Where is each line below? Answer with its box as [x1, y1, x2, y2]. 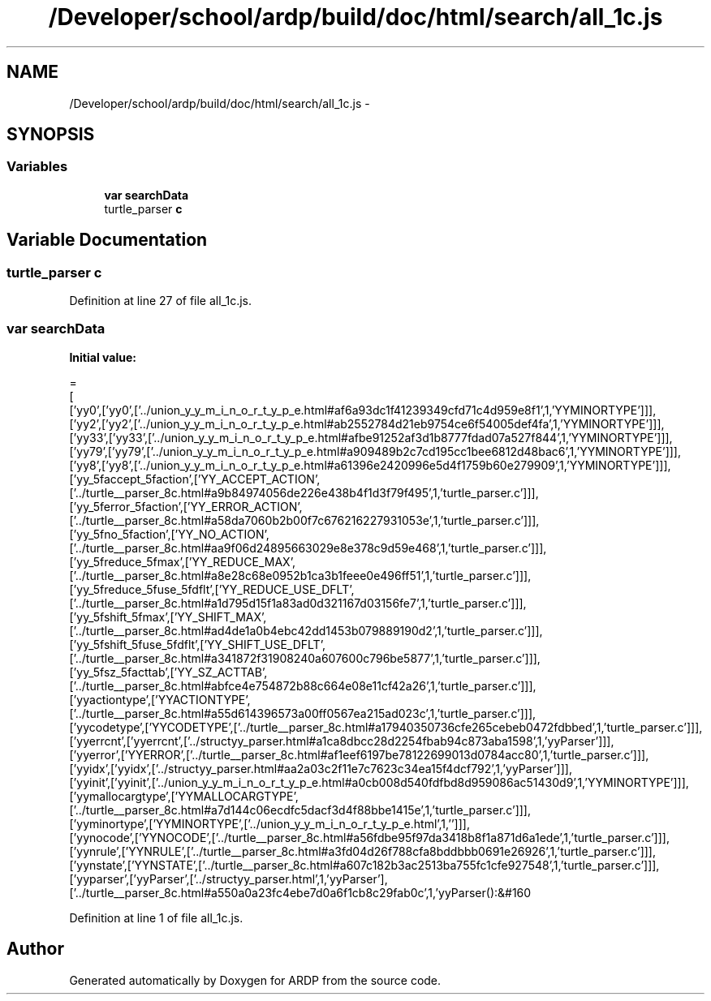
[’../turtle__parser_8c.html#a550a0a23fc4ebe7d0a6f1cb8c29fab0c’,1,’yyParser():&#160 [69, 885, 532, 900]
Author [6, 939, 64, 960]
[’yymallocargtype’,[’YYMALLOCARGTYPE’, [69, 788, 299, 803]
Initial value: [69, 350, 136, 364]
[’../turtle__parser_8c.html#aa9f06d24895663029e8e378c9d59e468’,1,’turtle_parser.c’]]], [69, 540, 547, 555]
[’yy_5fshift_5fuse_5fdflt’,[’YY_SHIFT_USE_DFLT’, [69, 637, 325, 651]
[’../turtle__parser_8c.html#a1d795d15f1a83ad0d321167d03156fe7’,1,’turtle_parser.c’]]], [69, 595, 527, 610]
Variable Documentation [6, 230, 208, 251]
